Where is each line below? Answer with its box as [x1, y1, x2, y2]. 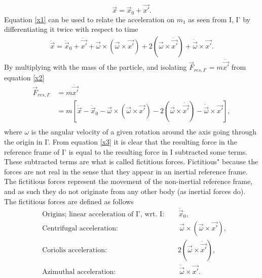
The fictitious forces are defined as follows [4, 196, 134, 206]
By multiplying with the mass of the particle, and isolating [4, 62, 187, 72]
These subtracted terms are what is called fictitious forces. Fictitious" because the [4, 156, 258, 167]
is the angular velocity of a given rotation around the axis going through [31, 126, 256, 137]
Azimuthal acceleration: [42, 268, 116, 275]
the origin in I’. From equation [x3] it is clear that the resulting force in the [4, 136, 237, 147]
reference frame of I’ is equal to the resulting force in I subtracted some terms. [4, 146, 248, 157]
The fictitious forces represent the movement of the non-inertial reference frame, [4, 176, 253, 187]
